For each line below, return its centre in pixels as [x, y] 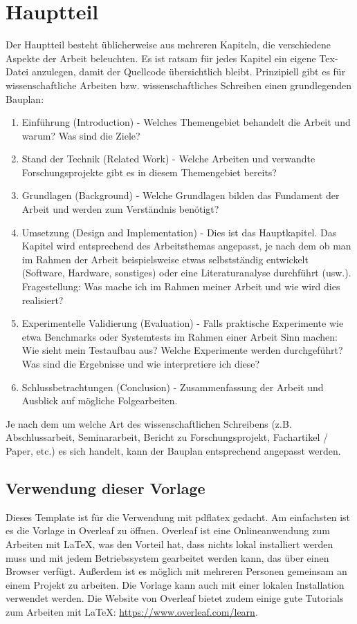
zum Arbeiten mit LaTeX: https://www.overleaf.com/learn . [132, 611]
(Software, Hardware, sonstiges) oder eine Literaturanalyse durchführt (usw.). [186, 273]
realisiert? [43, 300]
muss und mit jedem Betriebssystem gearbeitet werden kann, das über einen [167, 557]
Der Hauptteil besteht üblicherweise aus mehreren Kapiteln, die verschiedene [168, 45]
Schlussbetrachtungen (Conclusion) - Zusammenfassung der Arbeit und [173, 387]
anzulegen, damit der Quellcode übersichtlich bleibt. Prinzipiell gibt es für [189, 72]
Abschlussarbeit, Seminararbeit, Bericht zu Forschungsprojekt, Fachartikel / [167, 437]
